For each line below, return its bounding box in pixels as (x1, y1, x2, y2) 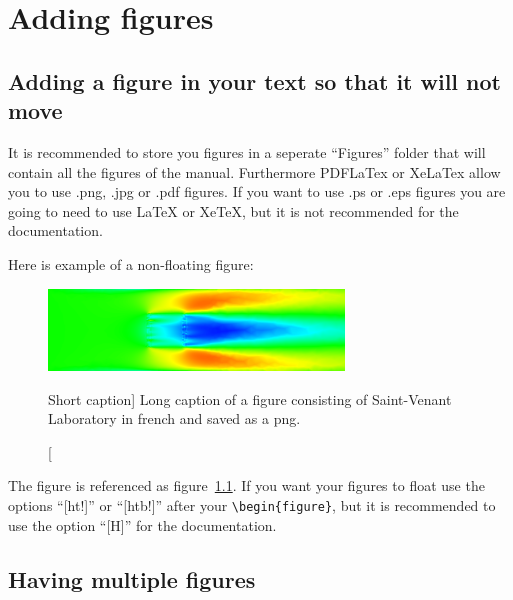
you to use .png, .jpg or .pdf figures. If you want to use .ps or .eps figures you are (8, 181, 506, 202)
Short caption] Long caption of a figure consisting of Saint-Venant (48, 388, 452, 409)
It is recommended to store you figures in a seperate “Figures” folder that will (8, 141, 486, 162)
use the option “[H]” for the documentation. (8, 514, 277, 535)
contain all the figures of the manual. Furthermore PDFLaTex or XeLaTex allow (8, 161, 501, 182)
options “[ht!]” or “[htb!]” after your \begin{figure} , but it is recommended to (8, 495, 496, 515)
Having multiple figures (8, 563, 256, 594)
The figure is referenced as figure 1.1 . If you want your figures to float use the (8, 475, 485, 496)
